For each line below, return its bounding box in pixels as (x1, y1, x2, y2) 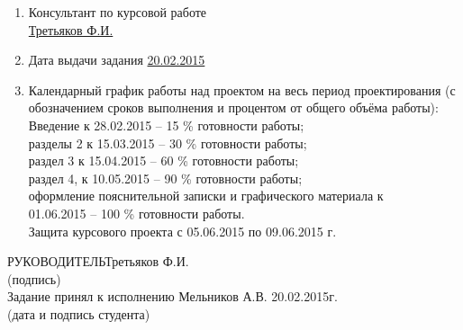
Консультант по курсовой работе (28, 3, 207, 21)
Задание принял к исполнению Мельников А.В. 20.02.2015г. (7, 287, 338, 306)
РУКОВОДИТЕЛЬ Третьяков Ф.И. (7, 252, 189, 271)
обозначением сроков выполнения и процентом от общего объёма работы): (28, 98, 439, 117)
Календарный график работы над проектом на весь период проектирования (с (28, 80, 456, 99)
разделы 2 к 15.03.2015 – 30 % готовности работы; (28, 133, 307, 152)
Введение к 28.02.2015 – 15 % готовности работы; (28, 115, 304, 134)
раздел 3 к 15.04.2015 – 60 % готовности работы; (28, 151, 299, 170)
